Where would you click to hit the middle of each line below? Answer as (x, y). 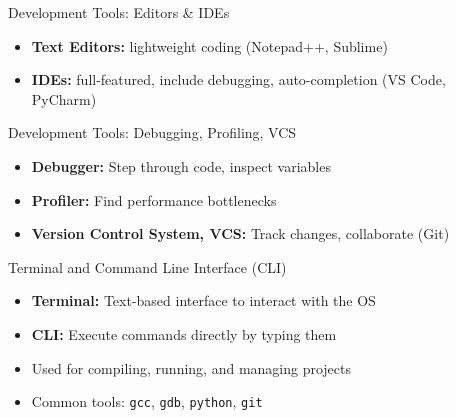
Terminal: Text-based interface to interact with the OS (203, 300)
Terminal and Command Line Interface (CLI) (147, 266)
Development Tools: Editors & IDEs (119, 12)
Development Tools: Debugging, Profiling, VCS (152, 132)
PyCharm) (64, 98)
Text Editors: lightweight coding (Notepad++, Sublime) (209, 45)
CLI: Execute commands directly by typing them (184, 333)
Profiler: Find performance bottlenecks (154, 199)
